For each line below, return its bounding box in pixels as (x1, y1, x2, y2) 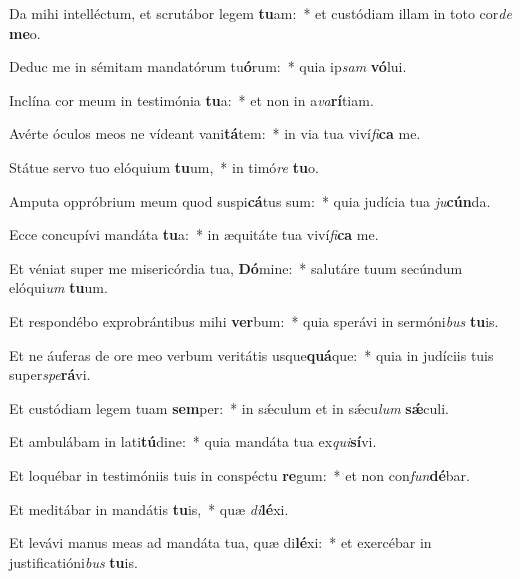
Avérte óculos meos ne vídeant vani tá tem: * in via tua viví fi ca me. (9, 123, 421, 144)
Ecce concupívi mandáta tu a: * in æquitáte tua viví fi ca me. (9, 224, 379, 245)
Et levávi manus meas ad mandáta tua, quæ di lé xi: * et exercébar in (9, 532, 432, 553)
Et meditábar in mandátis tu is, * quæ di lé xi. (9, 498, 289, 519)
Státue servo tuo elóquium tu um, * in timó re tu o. (9, 156, 319, 177)
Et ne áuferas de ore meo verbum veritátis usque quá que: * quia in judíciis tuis (9, 344, 494, 365)
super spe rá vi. (9, 364, 91, 385)
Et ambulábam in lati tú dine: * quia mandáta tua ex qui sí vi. (9, 431, 377, 452)
